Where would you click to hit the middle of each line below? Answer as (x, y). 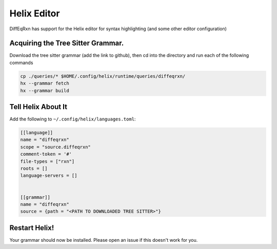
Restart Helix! (32, 228)
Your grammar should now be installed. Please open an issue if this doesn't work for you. (104, 240)
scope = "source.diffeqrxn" (55, 147)
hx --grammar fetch (45, 84)
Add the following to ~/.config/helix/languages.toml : (73, 119)
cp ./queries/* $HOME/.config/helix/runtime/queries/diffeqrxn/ (103, 76)
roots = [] (34, 169)
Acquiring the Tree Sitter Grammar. (67, 43)
